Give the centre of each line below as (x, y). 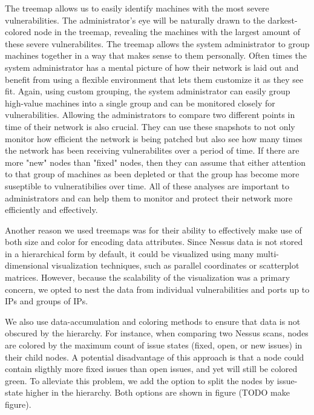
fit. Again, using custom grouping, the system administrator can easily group (148, 91)
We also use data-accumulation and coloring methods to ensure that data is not (153, 321)
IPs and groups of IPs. (47, 301)
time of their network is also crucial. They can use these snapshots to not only (150, 126)
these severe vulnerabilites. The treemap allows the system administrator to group (157, 43)
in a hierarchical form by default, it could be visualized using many (129, 253)
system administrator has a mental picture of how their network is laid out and (152, 67)
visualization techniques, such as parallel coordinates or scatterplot (175, 265)
